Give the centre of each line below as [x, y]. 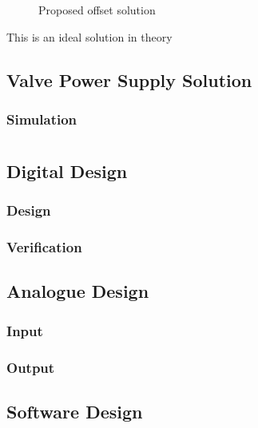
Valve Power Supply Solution [129, 79]
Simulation [42, 119]
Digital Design [67, 171]
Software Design [75, 411]
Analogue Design [78, 291]
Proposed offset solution [97, 10]
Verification [44, 247]
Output [31, 367]
